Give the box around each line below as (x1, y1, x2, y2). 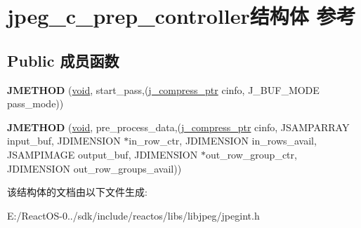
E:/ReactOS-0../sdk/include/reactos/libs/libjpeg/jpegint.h (7, 208, 260, 222)
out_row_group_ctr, (205, 147, 297, 161)
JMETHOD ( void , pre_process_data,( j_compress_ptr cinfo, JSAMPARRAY (7, 119, 350, 134)
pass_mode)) (7, 96, 64, 111)
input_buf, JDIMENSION (7, 133, 121, 148)
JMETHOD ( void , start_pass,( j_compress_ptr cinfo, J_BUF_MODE (7, 82, 320, 97)
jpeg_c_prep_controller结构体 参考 (7, 1, 356, 30)
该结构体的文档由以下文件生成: (7, 185, 147, 199)
